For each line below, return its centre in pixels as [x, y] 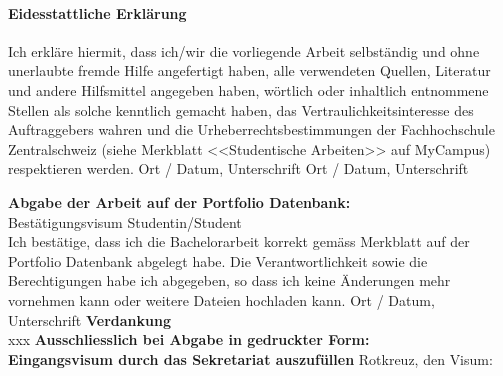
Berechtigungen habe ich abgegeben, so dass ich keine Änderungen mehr [229, 280]
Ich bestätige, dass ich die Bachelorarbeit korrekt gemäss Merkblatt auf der [239, 241]
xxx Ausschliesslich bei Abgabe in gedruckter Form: [189, 339]
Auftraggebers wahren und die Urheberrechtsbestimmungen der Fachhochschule [251, 129]
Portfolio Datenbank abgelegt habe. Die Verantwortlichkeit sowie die [218, 260]
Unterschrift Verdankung [89, 319]
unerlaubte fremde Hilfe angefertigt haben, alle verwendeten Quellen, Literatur [249, 70]
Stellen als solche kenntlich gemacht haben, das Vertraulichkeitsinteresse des [241, 109]
